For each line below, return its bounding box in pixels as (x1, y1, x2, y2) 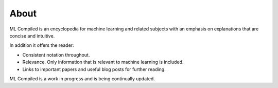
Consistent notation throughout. (22, 51, 90, 58)
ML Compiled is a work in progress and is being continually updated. (9, 75, 155, 82)
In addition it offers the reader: (9, 42, 74, 48)
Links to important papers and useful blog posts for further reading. (22, 66, 166, 72)
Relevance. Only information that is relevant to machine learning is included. (22, 59, 184, 65)
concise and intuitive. (9, 32, 55, 39)
